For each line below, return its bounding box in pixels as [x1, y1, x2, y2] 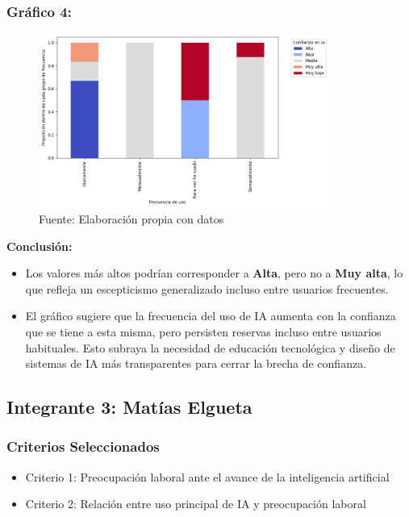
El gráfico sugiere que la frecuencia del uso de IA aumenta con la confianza [25, 307, 396, 324]
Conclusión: [6, 237, 73, 254]
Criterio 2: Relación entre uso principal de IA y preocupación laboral [25, 495, 366, 512]
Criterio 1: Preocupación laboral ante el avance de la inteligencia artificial [25, 468, 390, 485]
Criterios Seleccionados [6, 436, 160, 457]
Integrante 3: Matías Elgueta [6, 394, 252, 419]
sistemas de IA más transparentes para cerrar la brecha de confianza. [25, 355, 367, 372]
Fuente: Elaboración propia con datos [39, 211, 224, 227]
